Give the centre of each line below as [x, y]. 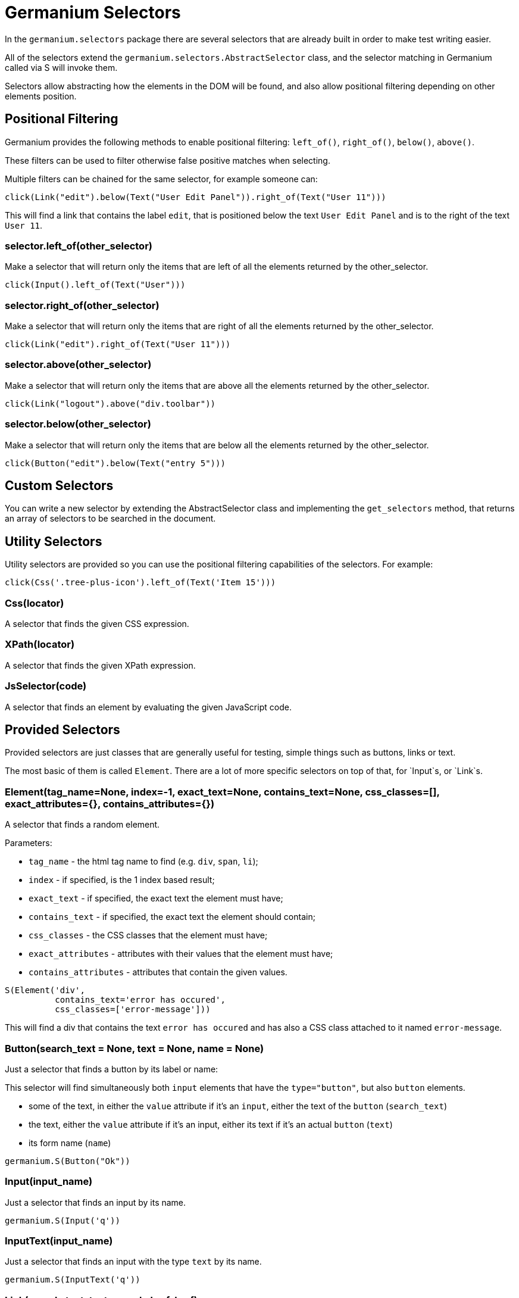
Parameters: [29, 843]
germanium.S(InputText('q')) [73, 1280]
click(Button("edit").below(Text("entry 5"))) [115, 463]
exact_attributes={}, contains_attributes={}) [110, 804]
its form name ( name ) [70, 1143]
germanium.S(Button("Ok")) [68, 1161]
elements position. [41, 96]
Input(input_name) [49, 1182]
